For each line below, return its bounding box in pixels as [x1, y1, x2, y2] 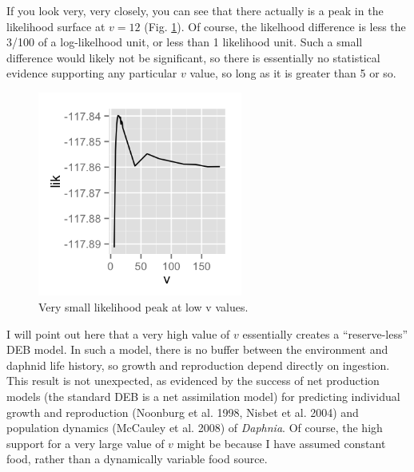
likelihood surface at [6, 18, 105, 34]
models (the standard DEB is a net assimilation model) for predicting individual [6, 387, 400, 404]
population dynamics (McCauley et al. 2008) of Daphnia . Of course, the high [6, 419, 383, 436]
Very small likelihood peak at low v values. [38, 298, 249, 315]
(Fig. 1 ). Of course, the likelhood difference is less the [144, 18, 406, 34]
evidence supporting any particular [6, 65, 177, 81]
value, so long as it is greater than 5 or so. [189, 65, 396, 81]
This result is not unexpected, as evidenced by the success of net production [6, 372, 380, 389]
